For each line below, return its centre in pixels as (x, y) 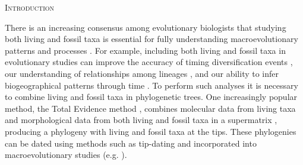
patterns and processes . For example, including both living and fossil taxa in (145, 50)
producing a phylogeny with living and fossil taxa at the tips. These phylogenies (151, 131)
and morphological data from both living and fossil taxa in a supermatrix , (141, 120)
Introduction (30, 7)
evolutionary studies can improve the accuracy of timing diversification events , (149, 62)
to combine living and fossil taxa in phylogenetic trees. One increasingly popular (151, 97)
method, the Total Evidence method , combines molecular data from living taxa (150, 108)
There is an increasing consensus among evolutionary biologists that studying (146, 27)
